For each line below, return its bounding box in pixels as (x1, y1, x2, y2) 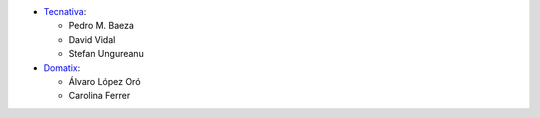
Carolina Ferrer (68, 90, 131, 102)
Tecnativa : (43, 6, 87, 17)
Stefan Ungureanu (68, 48, 144, 60)
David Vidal (68, 33, 116, 45)
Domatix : (43, 61, 81, 74)
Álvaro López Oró (68, 75, 141, 87)
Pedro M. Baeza (68, 20, 135, 32)
